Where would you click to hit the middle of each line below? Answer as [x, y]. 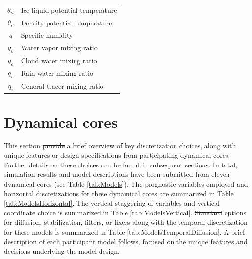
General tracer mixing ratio [62, 85]
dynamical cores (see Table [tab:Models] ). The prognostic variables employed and [126, 184]
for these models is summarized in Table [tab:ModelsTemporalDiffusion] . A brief [125, 232]
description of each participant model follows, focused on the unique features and [126, 241]
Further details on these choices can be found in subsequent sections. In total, [121, 164]
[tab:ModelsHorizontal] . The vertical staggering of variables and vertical [112, 203]
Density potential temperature [66, 22]
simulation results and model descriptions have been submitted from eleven [117, 174]
